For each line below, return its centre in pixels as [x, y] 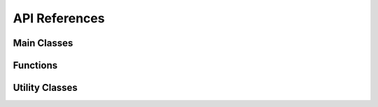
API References [59, 18]
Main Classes [43, 43]
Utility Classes [45, 88]
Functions [35, 65]
